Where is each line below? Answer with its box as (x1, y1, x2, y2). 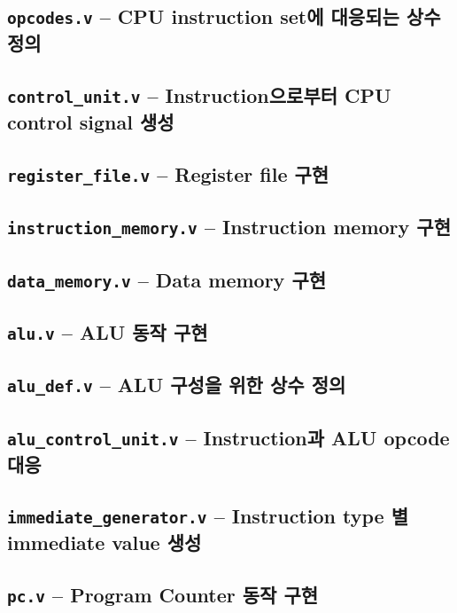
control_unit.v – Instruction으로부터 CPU (7, 82, 391, 109)
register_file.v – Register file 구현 (7, 160, 329, 187)
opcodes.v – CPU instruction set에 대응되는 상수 (7, 3, 441, 30)
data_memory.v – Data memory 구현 (7, 265, 327, 293)
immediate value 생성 (7, 529, 202, 556)
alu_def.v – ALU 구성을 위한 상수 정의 (7, 371, 346, 398)
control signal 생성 (7, 108, 174, 136)
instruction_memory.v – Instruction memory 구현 (7, 213, 452, 240)
